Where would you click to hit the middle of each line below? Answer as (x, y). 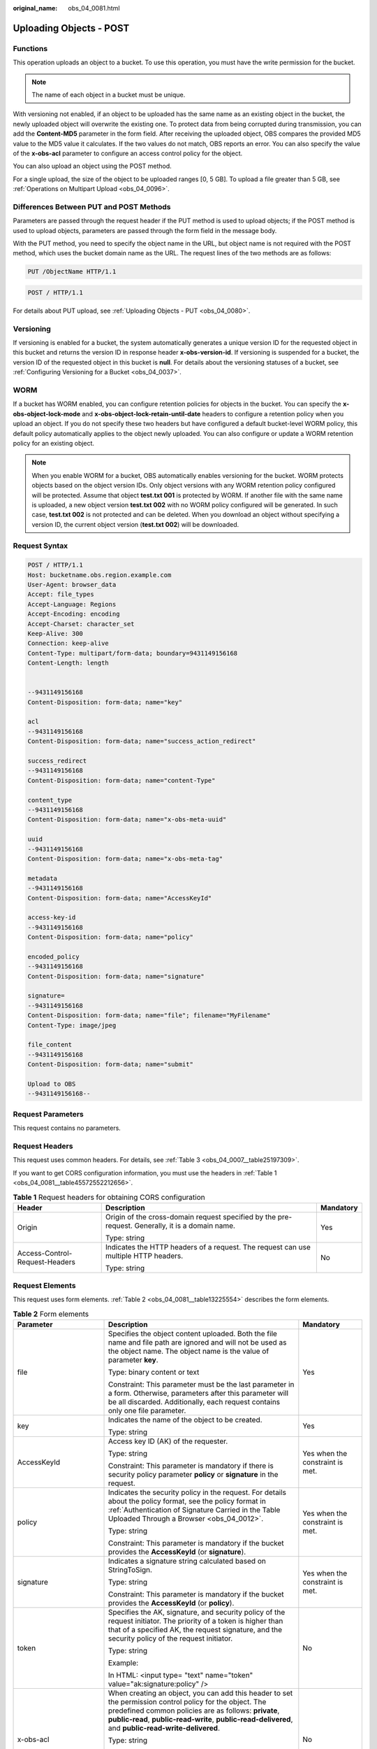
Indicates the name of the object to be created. (185, 1420)
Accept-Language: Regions (72, 604)
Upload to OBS (52, 1084)
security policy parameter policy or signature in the (193, 1475)
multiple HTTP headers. (144, 1256)
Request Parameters (48, 1114)
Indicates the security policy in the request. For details (197, 1492)
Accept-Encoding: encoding (74, 614)
